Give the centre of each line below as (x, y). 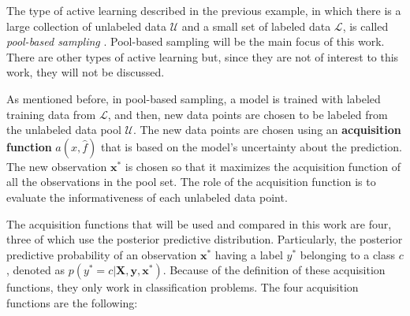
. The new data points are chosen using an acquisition (267, 130)
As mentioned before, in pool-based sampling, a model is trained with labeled (194, 98)
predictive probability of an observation (102, 254)
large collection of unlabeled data (87, 26)
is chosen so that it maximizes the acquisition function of (263, 166)
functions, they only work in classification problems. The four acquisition (183, 287)
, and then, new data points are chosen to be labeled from (248, 114)
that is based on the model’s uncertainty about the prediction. (252, 146)
